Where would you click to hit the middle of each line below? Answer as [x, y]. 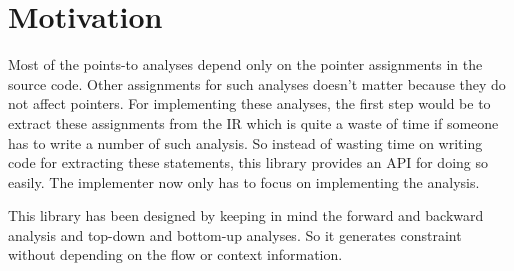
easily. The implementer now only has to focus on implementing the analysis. [244, 181]
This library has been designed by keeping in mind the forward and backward [246, 215]
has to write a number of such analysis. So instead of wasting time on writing [245, 142]
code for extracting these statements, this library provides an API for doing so [248, 162]
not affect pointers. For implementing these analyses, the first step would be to [249, 103]
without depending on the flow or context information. [175, 254]
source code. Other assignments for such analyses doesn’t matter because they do [257, 83]
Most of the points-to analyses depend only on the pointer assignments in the [245, 64]
